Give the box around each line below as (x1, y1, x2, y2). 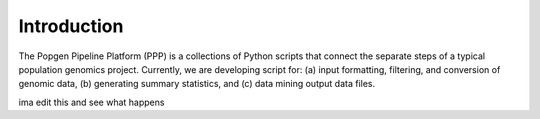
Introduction (18, 15, 124, 37)
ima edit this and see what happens (18, 96, 165, 108)
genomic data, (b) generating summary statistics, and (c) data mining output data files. (18, 78, 376, 90)
